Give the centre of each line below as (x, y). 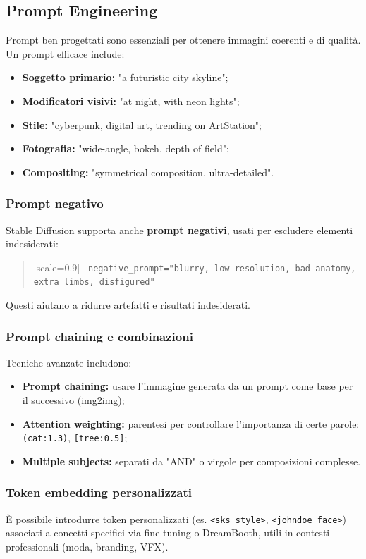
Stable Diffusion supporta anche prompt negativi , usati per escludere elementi (179, 229)
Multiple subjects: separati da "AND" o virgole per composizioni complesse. (191, 461)
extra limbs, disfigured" (94, 282)
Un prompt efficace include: (65, 53)
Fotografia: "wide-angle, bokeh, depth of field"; (126, 148)
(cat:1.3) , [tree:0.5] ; (75, 437)
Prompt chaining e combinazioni (99, 336)
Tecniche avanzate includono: (69, 362)
